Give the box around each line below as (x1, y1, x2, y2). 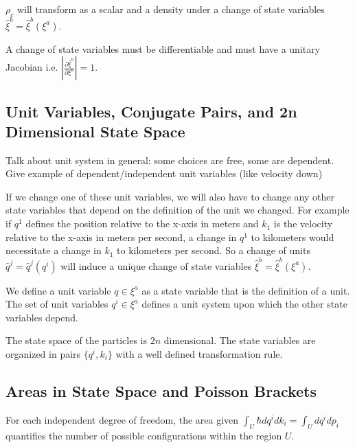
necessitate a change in (5, 243, 102, 257)
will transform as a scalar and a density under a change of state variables (16, 2, 325, 16)
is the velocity (273, 216, 333, 231)
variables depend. (5, 310, 78, 324)
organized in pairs (5, 346, 81, 360)
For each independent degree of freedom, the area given (5, 412, 239, 426)
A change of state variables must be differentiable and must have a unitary (5, 41, 321, 56)
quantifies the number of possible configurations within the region (5, 428, 282, 442)
